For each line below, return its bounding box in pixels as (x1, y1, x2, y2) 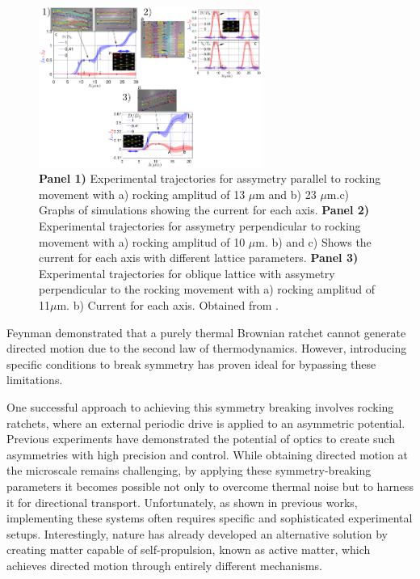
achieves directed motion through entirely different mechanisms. (6, 556, 322, 573)
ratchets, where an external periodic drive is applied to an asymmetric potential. (6, 414, 405, 431)
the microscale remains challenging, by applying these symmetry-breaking (6, 462, 372, 479)
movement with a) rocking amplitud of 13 (39, 185, 246, 202)
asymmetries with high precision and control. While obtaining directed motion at (6, 446, 409, 463)
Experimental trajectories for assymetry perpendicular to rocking (39, 218, 361, 235)
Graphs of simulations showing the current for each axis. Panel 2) (39, 201, 370, 218)
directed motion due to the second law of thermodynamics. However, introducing (6, 340, 407, 357)
